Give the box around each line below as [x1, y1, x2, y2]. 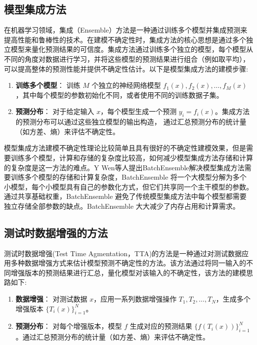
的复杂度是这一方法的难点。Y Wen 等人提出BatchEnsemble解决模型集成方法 [4, 162, 245, 172]
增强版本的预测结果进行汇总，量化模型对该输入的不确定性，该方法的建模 [10, 267, 246, 277]
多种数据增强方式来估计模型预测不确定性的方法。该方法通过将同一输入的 [10, 258, 246, 268]
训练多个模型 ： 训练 [15, 80, 81, 90]
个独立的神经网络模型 [91, 80, 161, 90]
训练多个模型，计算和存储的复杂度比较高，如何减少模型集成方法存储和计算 [10, 152, 253, 162]
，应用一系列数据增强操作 [93, 294, 177, 304]
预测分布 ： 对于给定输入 [15, 106, 94, 116]
